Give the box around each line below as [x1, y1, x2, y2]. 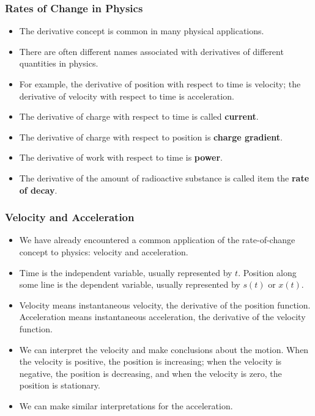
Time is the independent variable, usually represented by [19, 266, 232, 279]
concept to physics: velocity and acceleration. [19, 245, 188, 258]
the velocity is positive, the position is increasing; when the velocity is [19, 355, 282, 368]
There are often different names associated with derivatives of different [19, 45, 284, 57]
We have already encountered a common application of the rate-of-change [19, 233, 295, 246]
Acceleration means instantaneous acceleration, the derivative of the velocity [19, 310, 306, 323]
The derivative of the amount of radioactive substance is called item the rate [19, 171, 309, 184]
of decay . [19, 183, 57, 196]
